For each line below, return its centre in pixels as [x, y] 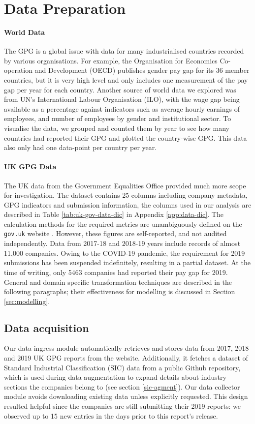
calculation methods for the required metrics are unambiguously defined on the [123, 224]
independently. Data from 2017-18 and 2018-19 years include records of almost [122, 243]
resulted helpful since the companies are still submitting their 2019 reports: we [122, 406]
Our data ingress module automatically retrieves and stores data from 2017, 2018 [127, 348]
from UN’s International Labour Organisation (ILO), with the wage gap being [122, 99]
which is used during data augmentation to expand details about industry [115, 377]
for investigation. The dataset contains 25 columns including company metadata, [126, 195]
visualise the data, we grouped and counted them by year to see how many [117, 128]
